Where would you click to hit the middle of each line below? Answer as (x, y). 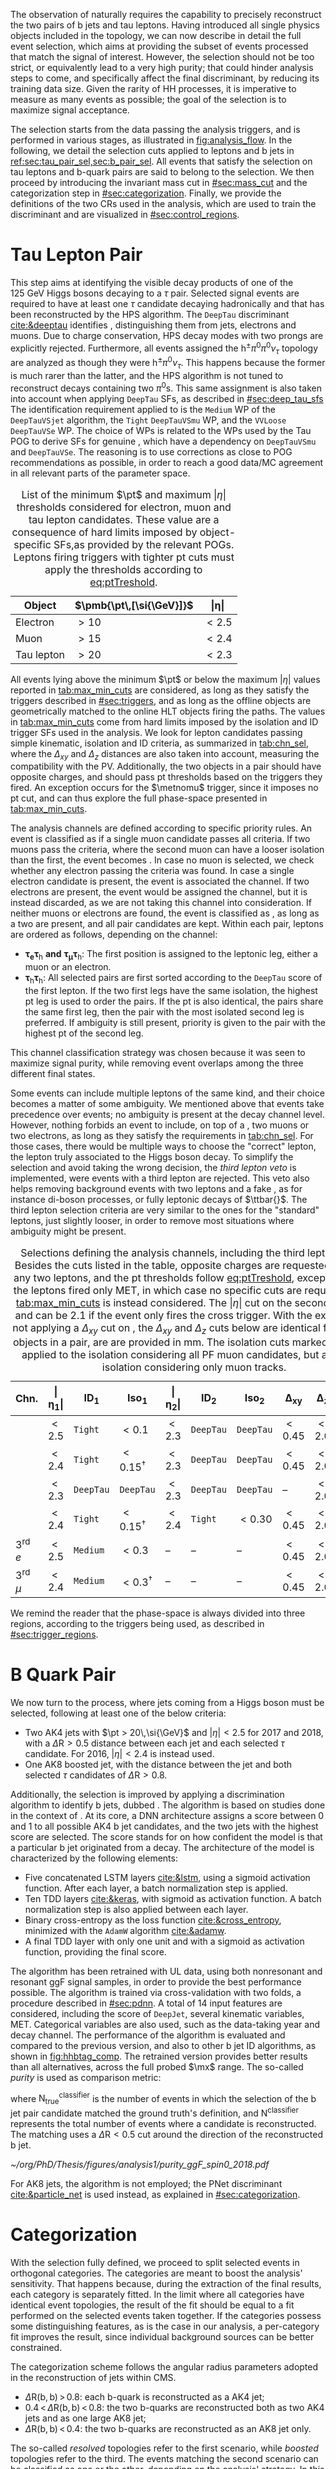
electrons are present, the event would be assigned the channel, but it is (159, 892)
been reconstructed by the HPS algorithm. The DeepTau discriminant (150, 314)
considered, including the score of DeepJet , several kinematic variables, (157, 2013)
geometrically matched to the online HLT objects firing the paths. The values (168, 711)
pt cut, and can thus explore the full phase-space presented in (139, 798)
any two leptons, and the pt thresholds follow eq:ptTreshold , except (171, 1277)
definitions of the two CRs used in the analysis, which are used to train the (163, 203)
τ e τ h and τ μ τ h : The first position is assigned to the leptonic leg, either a (171, 955)
